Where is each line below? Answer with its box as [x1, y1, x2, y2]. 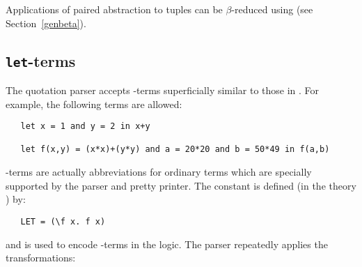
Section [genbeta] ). [6, 15, 86, 30]
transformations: [6, 250, 76, 265]
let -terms [6, 49, 76, 71]
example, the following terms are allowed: [6, 96, 182, 111]
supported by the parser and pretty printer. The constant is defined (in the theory [6, 178, 356, 192]
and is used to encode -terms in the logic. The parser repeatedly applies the [6, 236, 328, 251]
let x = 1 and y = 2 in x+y [20, 121, 150, 132]
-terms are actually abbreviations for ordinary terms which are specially [6, 165, 312, 179]
